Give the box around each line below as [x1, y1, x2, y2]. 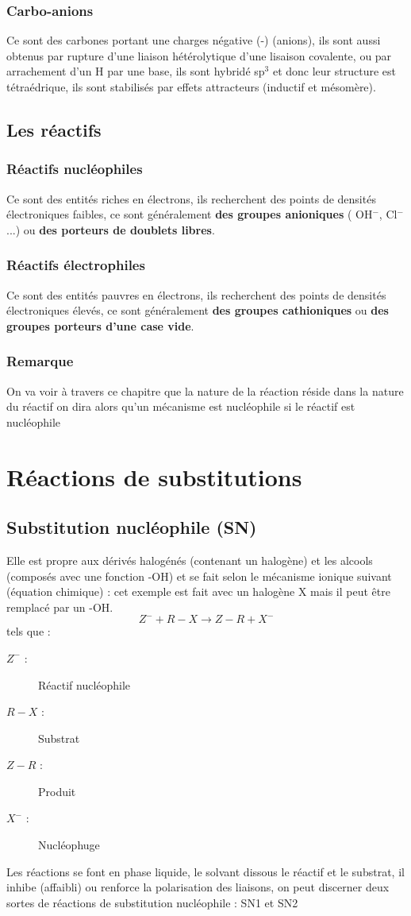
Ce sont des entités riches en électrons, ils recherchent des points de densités [6, 190, 376, 207]
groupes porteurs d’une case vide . [6, 317, 194, 334]
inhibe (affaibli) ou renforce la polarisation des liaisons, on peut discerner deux [6, 879, 390, 895]
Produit [38, 783, 76, 799]
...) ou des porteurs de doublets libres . [6, 221, 215, 238]
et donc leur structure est [272, 63, 396, 79]
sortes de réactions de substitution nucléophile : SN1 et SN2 [6, 894, 298, 910]
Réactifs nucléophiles [6, 159, 143, 179]
